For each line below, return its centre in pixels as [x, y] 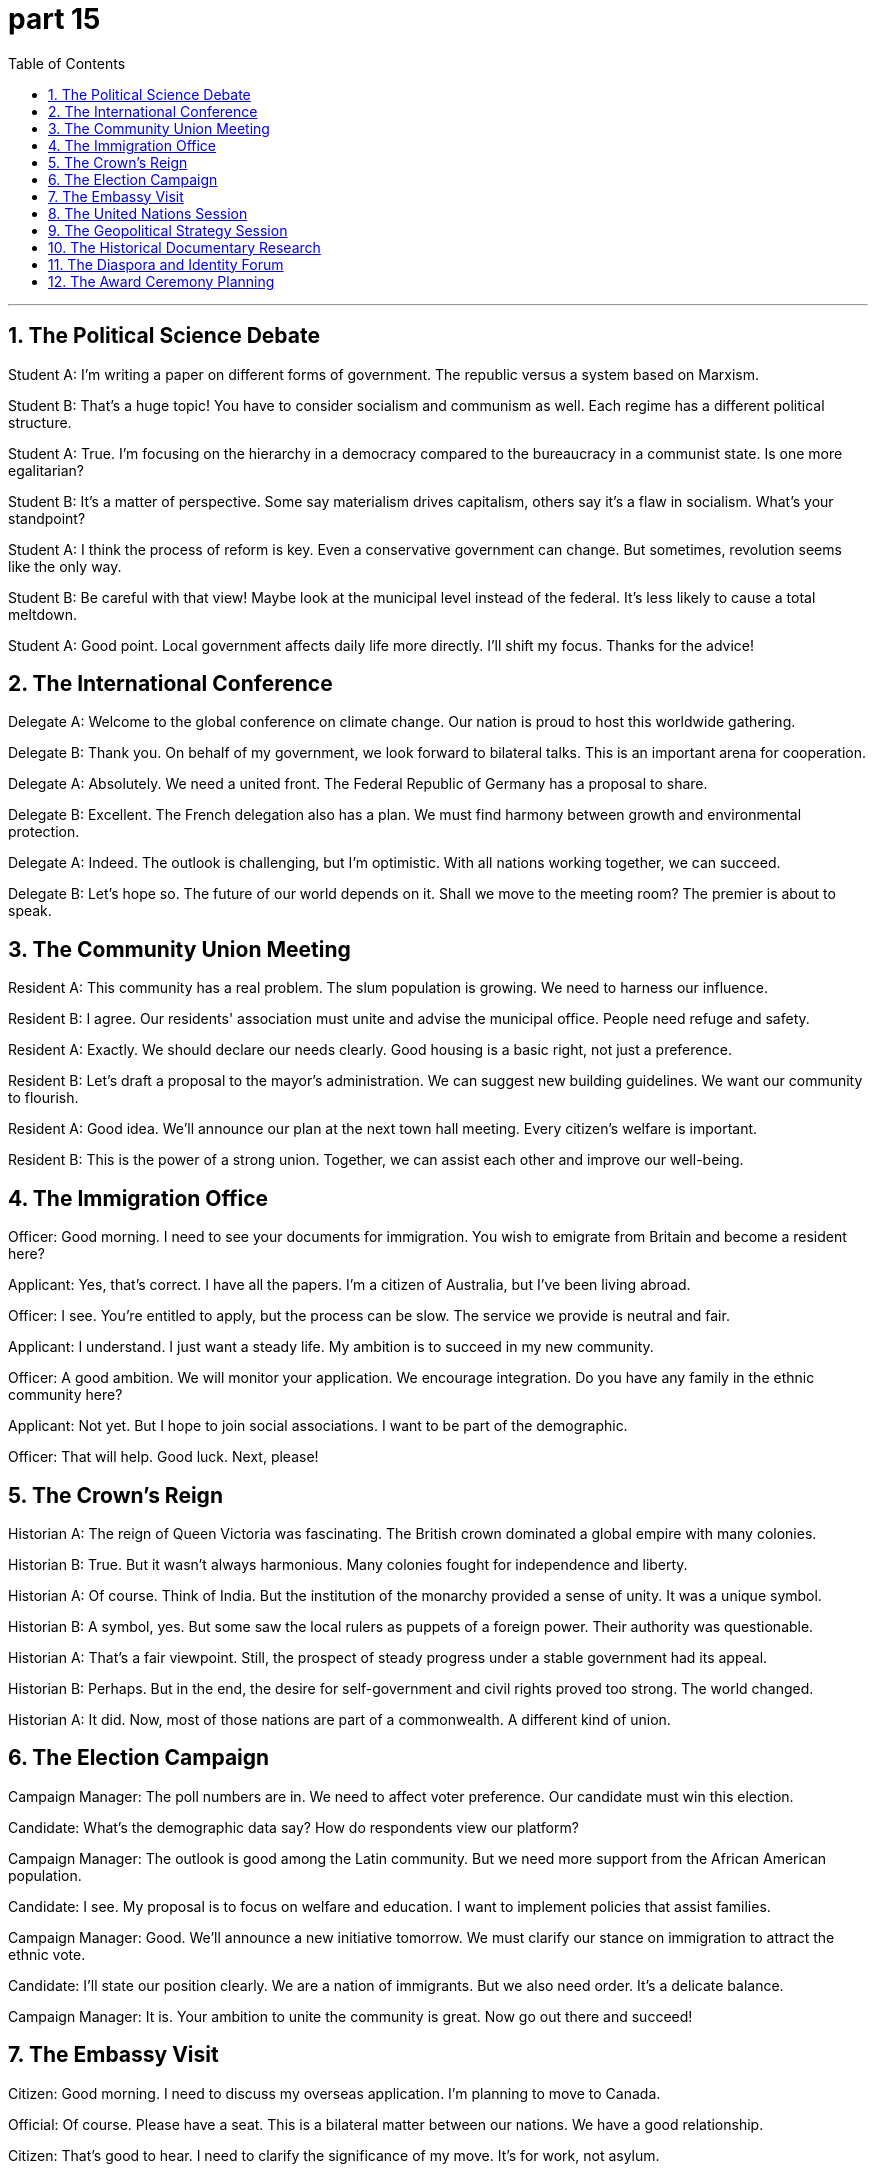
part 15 [54, 19]
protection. [44, 832]
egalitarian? [46, 470]
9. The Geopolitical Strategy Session [168, 230]
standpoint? [47, 518]
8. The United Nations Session [148, 213]
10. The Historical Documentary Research [184, 247]
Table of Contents [67, 63]
